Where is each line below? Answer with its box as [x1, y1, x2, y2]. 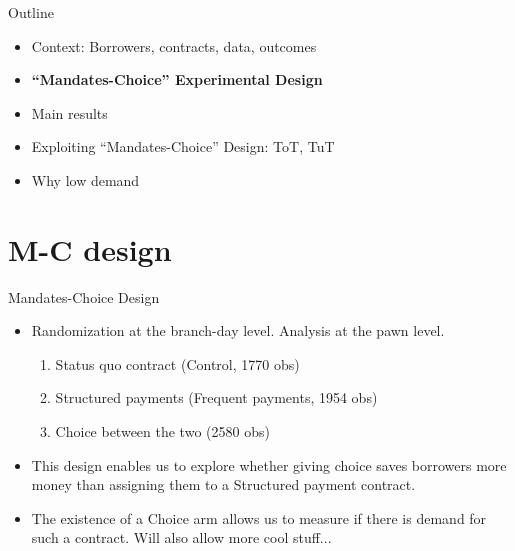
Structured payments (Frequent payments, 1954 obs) [55, 387, 378, 408]
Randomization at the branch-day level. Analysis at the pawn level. [31, 320, 445, 341]
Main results [31, 102, 108, 123]
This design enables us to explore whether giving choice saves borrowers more [31, 454, 507, 475]
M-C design [8, 228, 172, 269]
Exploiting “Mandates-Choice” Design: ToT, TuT [31, 136, 335, 157]
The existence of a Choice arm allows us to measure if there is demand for [31, 507, 487, 528]
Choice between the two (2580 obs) [55, 421, 270, 442]
